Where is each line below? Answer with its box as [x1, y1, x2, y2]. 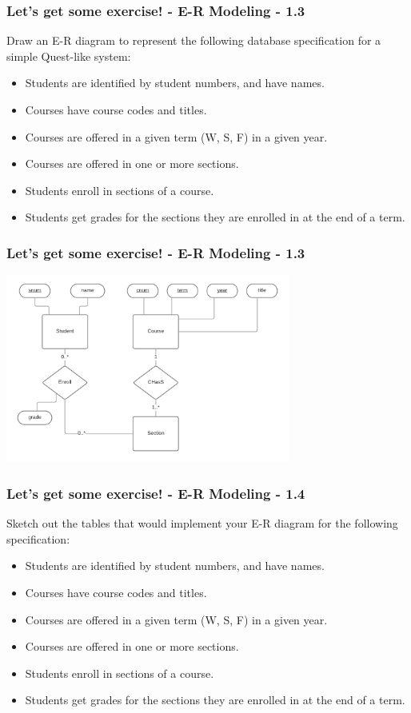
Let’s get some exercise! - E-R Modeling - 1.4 [6, 483, 305, 503]
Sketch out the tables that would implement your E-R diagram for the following [6, 515, 398, 532]
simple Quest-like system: [6, 47, 131, 64]
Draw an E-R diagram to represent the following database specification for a [6, 32, 381, 49]
